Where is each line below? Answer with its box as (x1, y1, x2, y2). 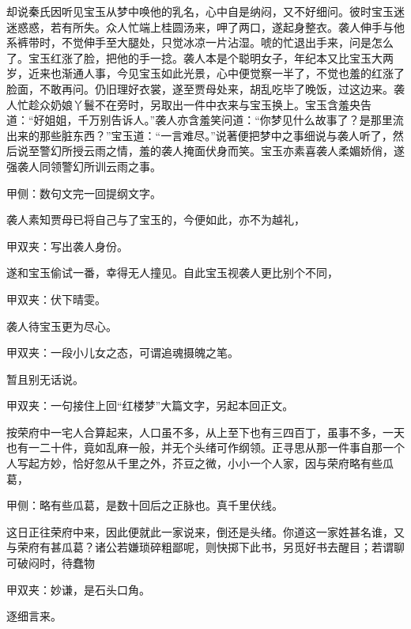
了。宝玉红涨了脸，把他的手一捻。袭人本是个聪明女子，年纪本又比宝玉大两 (6, 49, 394, 66)
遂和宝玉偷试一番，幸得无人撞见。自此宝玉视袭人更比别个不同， (6, 264, 338, 281)
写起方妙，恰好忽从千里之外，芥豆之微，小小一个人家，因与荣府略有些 (17, 455, 383, 472)
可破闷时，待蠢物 (6, 555, 95, 571)
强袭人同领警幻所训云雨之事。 (6, 157, 161, 174)
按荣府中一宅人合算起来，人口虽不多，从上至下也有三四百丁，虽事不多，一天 (6, 423, 405, 440)
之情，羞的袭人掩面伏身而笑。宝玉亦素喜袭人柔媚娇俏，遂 (105, 142, 405, 159)
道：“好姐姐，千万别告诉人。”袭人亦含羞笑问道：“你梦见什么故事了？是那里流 (6, 112, 404, 128)
